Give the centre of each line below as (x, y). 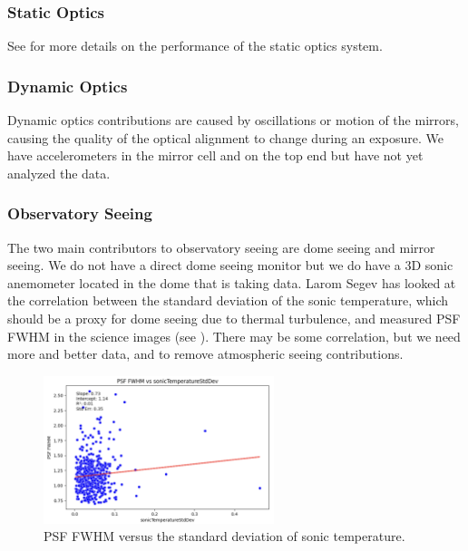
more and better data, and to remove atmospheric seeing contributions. (205, 354)
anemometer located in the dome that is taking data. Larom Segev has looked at (232, 282)
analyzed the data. (59, 173)
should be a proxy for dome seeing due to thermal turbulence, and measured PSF (234, 318)
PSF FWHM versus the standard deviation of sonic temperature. (224, 536)
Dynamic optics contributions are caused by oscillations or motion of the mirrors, (233, 120)
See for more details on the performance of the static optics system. (195, 46)
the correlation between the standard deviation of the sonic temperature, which (228, 300)
